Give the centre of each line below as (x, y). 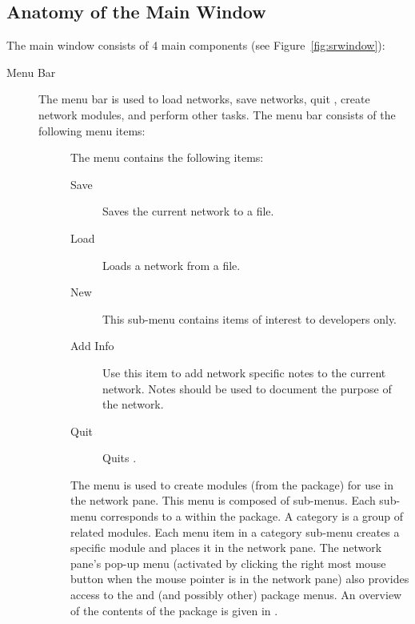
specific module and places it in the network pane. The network (226, 548)
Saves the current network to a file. (188, 211)
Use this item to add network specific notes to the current (244, 372)
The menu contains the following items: (167, 157)
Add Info (92, 346)
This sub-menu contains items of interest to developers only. (250, 318)
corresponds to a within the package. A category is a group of (252, 516)
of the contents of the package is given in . (174, 610)
